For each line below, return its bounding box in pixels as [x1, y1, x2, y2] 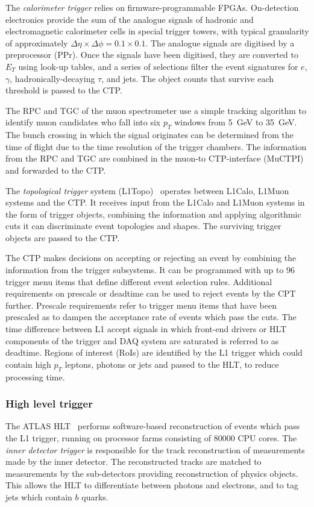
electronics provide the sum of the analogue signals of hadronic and [5, 13, 254, 25]
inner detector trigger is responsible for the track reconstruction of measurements [5, 443, 305, 456]
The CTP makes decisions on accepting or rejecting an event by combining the [5, 251, 297, 264]
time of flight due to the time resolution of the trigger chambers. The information [5, 140, 307, 153]
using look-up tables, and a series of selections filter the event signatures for [18, 60, 298, 72]
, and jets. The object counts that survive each [101, 72, 274, 84]
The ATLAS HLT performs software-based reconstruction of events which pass [5, 420, 300, 432]
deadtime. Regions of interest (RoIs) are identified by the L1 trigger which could [5, 346, 303, 359]
